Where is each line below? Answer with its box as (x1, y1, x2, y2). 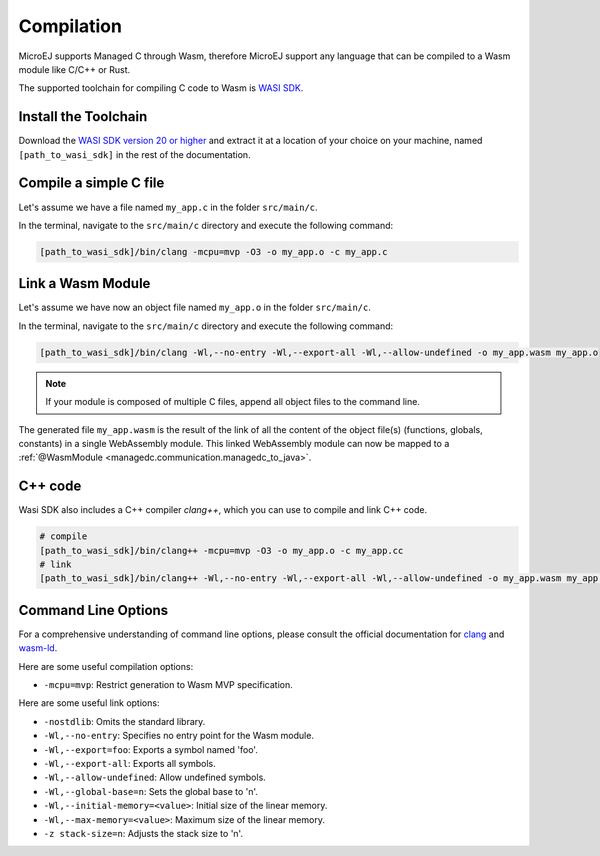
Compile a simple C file (18, 175, 165, 192)
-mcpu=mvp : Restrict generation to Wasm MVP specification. (43, 679, 294, 691)
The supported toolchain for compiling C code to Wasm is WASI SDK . (18, 82, 304, 94)
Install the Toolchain (18, 108, 148, 125)
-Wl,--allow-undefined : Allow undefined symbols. (43, 771, 267, 784)
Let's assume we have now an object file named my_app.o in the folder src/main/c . (18, 301, 372, 314)
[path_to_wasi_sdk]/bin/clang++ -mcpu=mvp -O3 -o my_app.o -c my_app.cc (39, 545, 404, 556)
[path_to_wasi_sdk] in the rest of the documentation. (18, 148, 251, 160)
